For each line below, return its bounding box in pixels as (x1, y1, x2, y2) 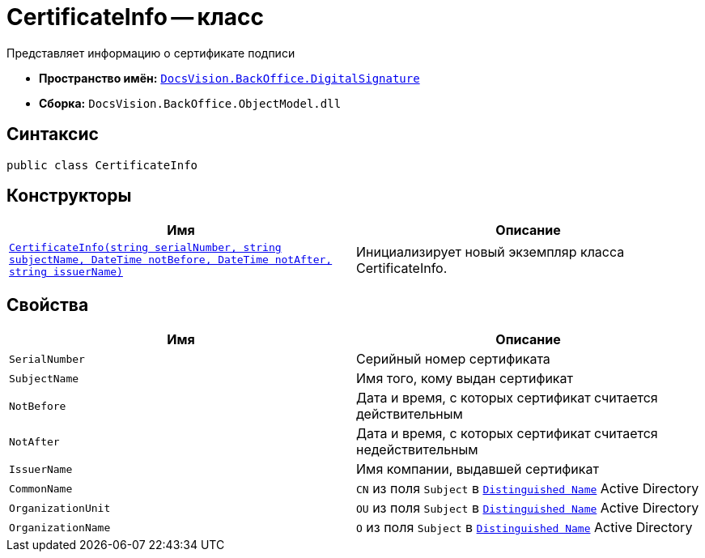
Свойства (6, 294, 89, 315)
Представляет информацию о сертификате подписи (6, 45, 295, 60)
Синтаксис (6, 124, 99, 145)
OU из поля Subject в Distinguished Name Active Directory (356, 500, 699, 517)
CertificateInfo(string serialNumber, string (9, 241, 282, 254)
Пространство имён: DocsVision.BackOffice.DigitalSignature (39, 70, 420, 85)
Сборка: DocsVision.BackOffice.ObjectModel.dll (39, 96, 342, 110)
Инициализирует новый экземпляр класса (356, 243, 625, 260)
